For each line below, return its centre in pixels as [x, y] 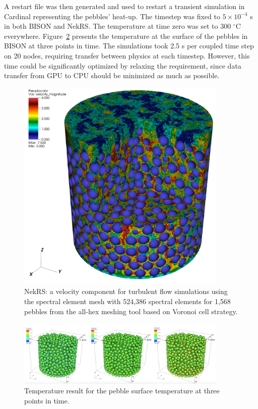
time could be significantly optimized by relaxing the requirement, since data [123, 65]
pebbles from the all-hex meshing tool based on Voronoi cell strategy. [131, 311]
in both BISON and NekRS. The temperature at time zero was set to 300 [118, 26]
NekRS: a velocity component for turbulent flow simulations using [126, 291]
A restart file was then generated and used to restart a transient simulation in [124, 6]
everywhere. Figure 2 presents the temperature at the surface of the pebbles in [126, 36]
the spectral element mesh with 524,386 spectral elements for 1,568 [127, 301]
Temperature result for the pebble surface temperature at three [122, 391]
